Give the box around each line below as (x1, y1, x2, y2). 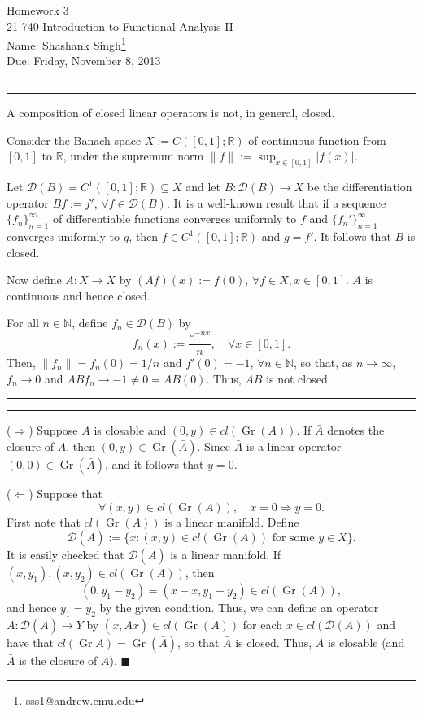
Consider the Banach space (7, 131, 142, 148)
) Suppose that (28, 484, 102, 501)
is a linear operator (246, 437, 342, 454)
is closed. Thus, (235, 633, 312, 650)
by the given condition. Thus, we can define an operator (99, 599, 379, 616)
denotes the (327, 422, 385, 439)
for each (242, 615, 283, 632)
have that (7, 633, 54, 650)
